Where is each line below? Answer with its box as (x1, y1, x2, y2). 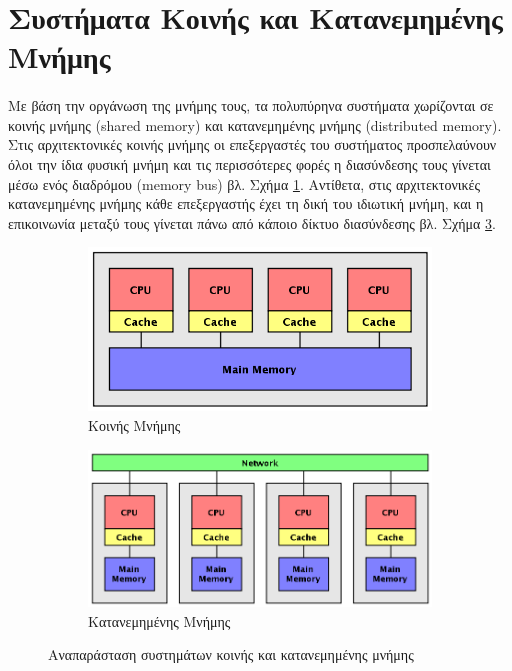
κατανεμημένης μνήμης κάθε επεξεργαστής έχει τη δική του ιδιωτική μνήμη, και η (8, 193, 484, 214)
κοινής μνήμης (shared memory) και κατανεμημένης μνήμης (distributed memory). (8, 114, 502, 135)
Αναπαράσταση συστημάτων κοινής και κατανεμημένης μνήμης (48, 644, 414, 665)
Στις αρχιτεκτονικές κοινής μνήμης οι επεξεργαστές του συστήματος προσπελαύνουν (8, 134, 497, 155)
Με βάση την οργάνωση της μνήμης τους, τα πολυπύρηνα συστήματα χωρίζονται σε (8, 95, 494, 116)
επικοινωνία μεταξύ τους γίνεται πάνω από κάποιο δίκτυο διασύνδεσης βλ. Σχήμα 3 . (8, 212, 497, 233)
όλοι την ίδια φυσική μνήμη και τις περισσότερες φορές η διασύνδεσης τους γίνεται (8, 153, 491, 174)
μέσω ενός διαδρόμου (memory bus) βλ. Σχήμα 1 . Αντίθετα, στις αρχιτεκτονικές (8, 173, 481, 194)
